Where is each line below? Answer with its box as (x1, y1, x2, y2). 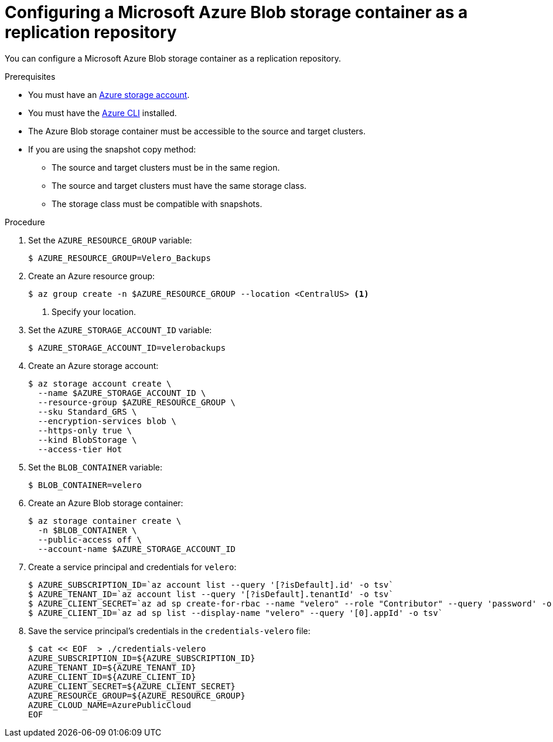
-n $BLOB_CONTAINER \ (37, 525, 137, 535)
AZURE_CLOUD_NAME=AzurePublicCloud (28, 700, 192, 710)
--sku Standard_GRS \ (37, 406, 137, 416)
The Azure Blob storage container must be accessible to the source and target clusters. (28, 126, 366, 136)
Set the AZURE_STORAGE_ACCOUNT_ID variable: (28, 324, 212, 335)
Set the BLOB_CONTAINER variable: (28, 462, 163, 472)
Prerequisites (5, 71, 56, 82)
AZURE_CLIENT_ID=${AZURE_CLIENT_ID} (28, 672, 196, 682)
